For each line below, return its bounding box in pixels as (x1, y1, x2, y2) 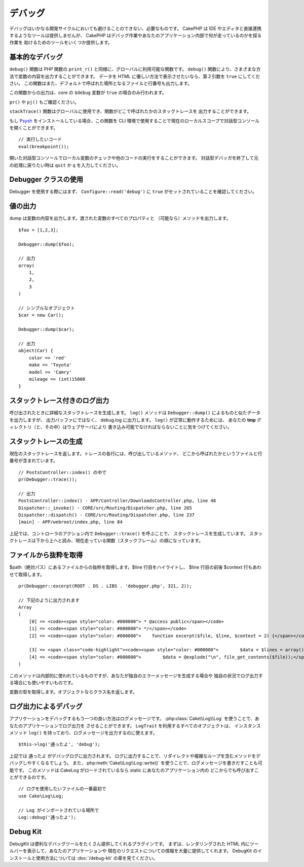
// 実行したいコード (18, 137, 62, 142)
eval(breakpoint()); (18, 144, 69, 149)
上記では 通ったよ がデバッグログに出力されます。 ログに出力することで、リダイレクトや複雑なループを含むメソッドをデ (9, 753, 261, 759)
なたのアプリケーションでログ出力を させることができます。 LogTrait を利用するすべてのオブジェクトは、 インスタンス (9, 722, 261, 728)
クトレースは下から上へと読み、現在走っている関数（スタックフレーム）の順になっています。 (9, 538, 204, 544)
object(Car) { (18, 348, 53, 354)
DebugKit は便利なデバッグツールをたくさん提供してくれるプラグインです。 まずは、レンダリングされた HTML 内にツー (9, 841, 259, 847)
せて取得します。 (9, 571, 45, 577)
